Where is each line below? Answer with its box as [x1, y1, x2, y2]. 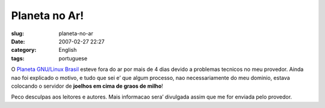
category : [11, 47, 37, 54]
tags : [11, 54, 25, 62]
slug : [11, 30, 24, 37]
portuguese [58, 54, 87, 62]
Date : [11, 38, 25, 45]
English [58, 47, 77, 54]
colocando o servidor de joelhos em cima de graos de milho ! [11, 82, 164, 90]
